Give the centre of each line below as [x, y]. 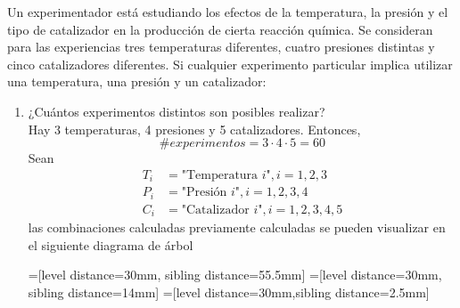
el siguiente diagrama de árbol [111, 244]
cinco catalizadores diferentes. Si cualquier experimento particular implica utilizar [230, 64]
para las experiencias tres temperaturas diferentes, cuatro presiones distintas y [221, 47]
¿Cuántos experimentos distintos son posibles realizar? [177, 111]
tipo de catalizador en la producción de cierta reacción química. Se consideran [220, 29]
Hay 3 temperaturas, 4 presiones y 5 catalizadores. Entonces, [194, 129]
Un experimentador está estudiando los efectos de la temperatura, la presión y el [228, 12]
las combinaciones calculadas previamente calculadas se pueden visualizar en [237, 227]
